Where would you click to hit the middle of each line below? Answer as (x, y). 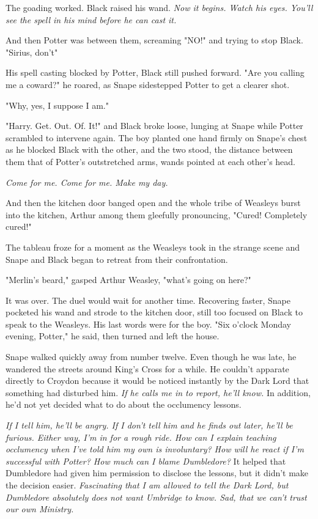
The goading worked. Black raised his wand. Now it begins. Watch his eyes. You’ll (159, 7)
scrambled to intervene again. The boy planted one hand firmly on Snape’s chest (157, 137)
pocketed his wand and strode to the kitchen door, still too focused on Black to (154, 312)
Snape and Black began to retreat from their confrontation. (117, 259)
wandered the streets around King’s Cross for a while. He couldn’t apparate (147, 368)
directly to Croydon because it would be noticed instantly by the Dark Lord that (157, 381)
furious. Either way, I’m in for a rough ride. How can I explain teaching (141, 437)
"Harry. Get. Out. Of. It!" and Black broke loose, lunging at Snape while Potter (154, 126)
